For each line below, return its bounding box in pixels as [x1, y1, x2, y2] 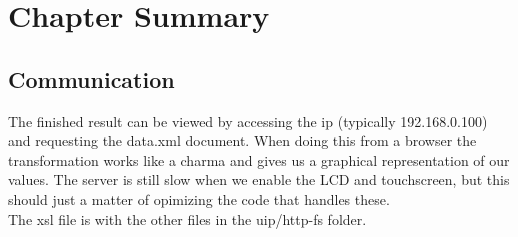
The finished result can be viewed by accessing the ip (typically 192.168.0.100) [8, 110, 488, 131]
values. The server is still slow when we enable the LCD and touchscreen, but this [8, 169, 510, 190]
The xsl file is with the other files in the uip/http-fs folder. [8, 208, 367, 229]
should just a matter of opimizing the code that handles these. [8, 188, 390, 209]
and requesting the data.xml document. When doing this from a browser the [8, 130, 477, 151]
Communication [8, 63, 175, 94]
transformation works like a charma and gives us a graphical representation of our [8, 149, 510, 170]
